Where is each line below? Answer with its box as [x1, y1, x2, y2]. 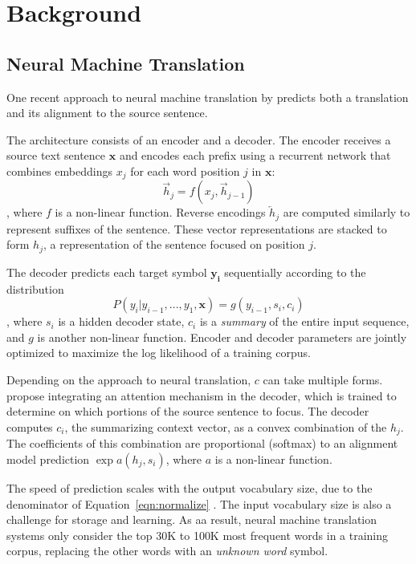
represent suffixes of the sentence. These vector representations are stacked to [6, 220, 387, 237]
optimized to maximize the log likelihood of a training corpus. [6, 344, 311, 361]
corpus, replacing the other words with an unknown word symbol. [6, 542, 328, 559]
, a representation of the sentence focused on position [43, 236, 305, 253]
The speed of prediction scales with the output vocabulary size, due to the [6, 479, 373, 496]
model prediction [6, 450, 90, 467]
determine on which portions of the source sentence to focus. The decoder [6, 403, 369, 420]
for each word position [130, 162, 240, 179]
